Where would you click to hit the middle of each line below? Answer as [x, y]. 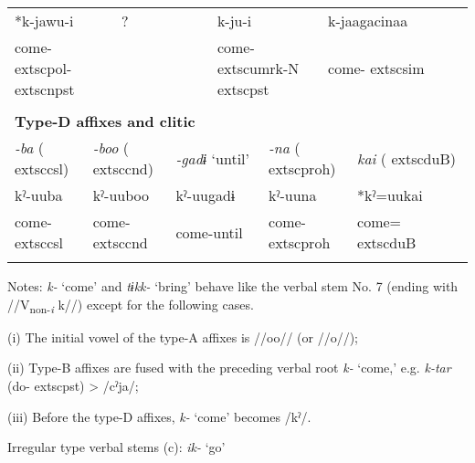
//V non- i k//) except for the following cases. [131, 305]
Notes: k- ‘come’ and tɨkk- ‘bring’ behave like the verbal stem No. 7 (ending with [233, 286]
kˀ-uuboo [121, 195]
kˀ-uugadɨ [206, 195]
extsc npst [45, 89]
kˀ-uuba [39, 195]
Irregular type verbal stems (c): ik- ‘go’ [116, 447]
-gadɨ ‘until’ [212, 158]
